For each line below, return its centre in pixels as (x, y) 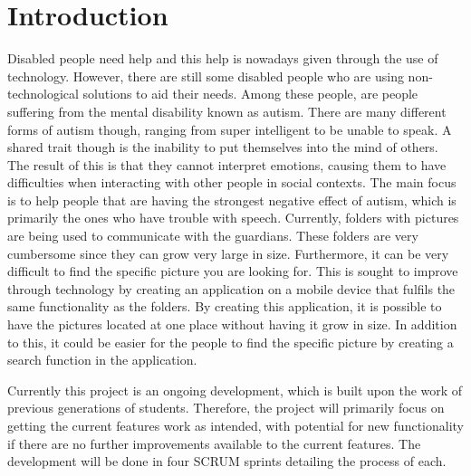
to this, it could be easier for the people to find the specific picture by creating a (231, 342)
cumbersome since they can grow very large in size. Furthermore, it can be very (228, 253)
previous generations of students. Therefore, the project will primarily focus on (226, 408)
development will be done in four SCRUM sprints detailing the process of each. (227, 461)
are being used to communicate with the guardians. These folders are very (213, 236)
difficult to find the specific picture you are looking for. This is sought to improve (233, 271)
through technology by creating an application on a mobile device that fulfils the (231, 288)
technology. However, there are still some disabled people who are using (206, 76)
